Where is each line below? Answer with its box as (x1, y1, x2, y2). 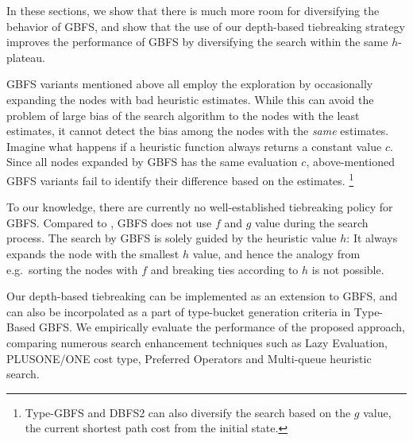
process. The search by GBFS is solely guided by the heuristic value (6, 230, 337, 246)
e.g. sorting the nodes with (6, 261, 138, 277)
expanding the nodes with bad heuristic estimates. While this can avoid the (6, 91, 374, 107)
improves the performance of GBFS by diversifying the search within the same (6, 33, 388, 50)
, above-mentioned (306, 153, 395, 170)
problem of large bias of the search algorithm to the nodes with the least (6, 106, 360, 123)
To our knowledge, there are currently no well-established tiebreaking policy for (6, 199, 393, 215)
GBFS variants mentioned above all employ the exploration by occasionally (6, 75, 373, 92)
